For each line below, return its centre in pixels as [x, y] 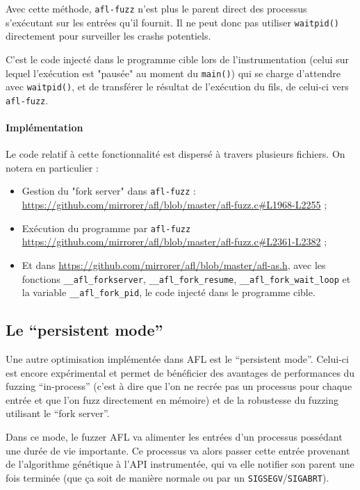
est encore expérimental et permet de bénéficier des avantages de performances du [180, 372]
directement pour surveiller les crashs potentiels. [108, 36]
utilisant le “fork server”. [58, 413]
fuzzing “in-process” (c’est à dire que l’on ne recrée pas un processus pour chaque [179, 386]
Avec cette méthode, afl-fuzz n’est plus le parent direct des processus [156, 8]
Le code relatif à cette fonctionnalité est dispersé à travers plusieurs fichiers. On [175, 154]
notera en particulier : [52, 167]
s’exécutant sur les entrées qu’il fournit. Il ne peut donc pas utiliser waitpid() [172, 22]
